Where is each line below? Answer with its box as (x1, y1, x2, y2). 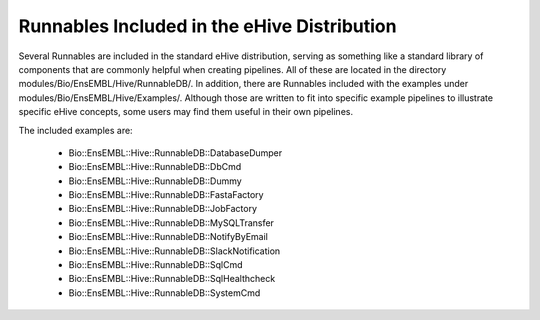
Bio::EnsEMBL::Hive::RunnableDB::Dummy (68, 175, 242, 187)
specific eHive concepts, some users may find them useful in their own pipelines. (18, 106, 354, 118)
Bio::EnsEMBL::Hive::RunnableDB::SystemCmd (68, 286, 261, 299)
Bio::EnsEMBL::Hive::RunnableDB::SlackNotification (68, 245, 281, 257)
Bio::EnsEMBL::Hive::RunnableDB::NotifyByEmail (68, 231, 269, 243)
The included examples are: (18, 124, 134, 136)
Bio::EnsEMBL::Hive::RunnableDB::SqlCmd (68, 259, 244, 271)
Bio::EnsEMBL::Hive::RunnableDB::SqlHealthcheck (68, 273, 276, 285)
